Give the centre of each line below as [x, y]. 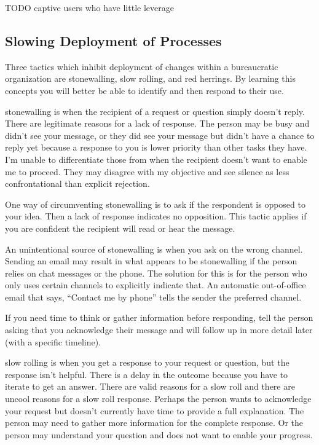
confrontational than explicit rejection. [77, 183]
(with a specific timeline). [53, 341]
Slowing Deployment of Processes [113, 40]
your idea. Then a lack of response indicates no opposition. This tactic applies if [156, 216]
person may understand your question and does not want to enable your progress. [159, 434]
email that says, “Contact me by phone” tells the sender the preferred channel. [153, 297]
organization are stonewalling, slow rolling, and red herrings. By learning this [150, 78]
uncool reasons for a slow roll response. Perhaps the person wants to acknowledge [158, 399]
